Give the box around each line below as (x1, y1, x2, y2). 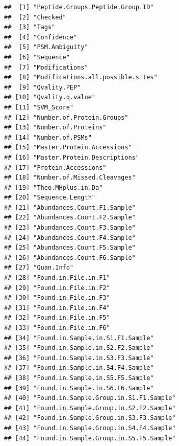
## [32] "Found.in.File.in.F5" (4, 314, 110, 322)
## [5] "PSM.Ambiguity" (4, 43, 88, 51)
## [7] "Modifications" (4, 63, 88, 71)
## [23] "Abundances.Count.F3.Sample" (4, 224, 136, 232)
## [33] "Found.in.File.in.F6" (4, 324, 110, 331)
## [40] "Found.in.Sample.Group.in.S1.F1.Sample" (4, 394, 176, 402)
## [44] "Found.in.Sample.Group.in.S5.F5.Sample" (4, 434, 176, 442)
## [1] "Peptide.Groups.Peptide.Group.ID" (4, 4, 154, 11)
